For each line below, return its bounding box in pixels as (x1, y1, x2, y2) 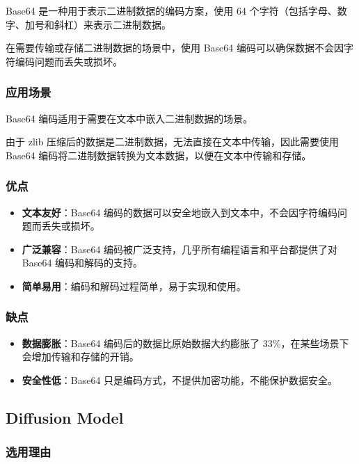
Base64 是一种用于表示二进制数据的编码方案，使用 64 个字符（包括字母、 (6, 3, 337, 17)
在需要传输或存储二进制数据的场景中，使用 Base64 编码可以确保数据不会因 (6, 40, 344, 55)
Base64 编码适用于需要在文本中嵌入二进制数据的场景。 (6, 111, 253, 125)
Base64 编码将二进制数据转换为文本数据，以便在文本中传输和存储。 (6, 147, 312, 162)
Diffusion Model (6, 406, 124, 428)
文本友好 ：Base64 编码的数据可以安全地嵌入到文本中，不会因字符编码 (22, 205, 338, 219)
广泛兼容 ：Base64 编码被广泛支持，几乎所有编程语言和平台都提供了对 (22, 241, 338, 256)
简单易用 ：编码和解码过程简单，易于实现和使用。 (22, 278, 246, 293)
